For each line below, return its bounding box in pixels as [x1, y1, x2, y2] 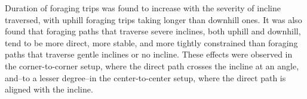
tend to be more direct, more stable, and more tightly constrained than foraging [5, 36, 298, 49]
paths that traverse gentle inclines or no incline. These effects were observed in [5, 48, 293, 60]
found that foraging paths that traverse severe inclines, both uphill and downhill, [5, 25, 301, 37]
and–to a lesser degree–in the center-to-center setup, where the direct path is [5, 71, 286, 84]
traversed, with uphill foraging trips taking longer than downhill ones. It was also [5, 13, 302, 25]
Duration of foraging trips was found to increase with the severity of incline [5, 2, 281, 14]
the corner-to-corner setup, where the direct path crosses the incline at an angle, [5, 59, 299, 72]
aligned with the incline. [5, 83, 93, 95]
